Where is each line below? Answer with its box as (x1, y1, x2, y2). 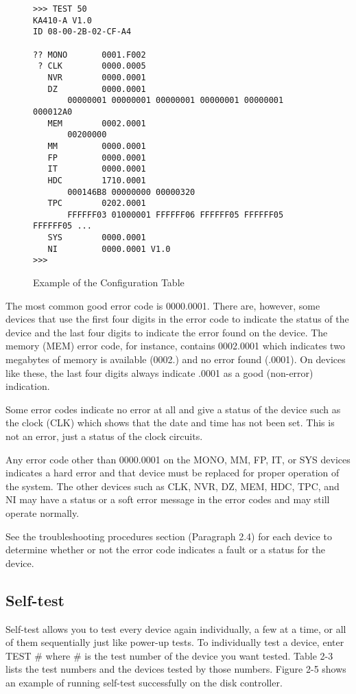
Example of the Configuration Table (33, 275, 185, 290)
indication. (5, 379, 50, 393)
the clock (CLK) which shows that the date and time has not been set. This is (5, 415, 335, 430)
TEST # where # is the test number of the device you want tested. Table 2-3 (5, 648, 333, 662)
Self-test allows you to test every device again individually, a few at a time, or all (5, 621, 346, 636)
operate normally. (5, 506, 80, 520)
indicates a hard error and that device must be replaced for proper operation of (5, 465, 340, 480)
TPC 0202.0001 (47, 198, 146, 209)
